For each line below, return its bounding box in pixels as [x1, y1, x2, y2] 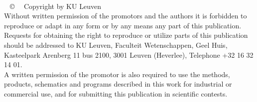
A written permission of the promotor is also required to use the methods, [4, 69, 230, 79]
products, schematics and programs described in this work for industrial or [4, 79, 232, 89]
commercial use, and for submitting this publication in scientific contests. [4, 88, 228, 99]
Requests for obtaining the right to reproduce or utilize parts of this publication [4, 30, 248, 40]
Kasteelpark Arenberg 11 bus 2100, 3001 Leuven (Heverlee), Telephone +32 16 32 [4, 49, 254, 60]
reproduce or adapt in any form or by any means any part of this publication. [4, 20, 242, 30]
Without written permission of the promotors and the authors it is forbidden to [4, 10, 247, 21]
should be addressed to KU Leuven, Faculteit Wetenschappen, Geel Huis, [4, 39, 228, 50]
